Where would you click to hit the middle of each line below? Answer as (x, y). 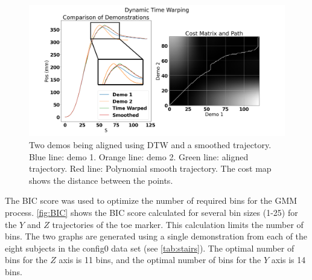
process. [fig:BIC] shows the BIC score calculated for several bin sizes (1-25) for (151, 212)
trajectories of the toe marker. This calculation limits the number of (178, 224)
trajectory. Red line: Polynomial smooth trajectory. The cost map (150, 168)
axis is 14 (288, 260)
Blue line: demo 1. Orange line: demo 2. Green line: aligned (139, 156)
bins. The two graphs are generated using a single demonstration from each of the (156, 236)
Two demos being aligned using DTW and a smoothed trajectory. (150, 144)
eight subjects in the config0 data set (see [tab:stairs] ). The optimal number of (150, 248)
